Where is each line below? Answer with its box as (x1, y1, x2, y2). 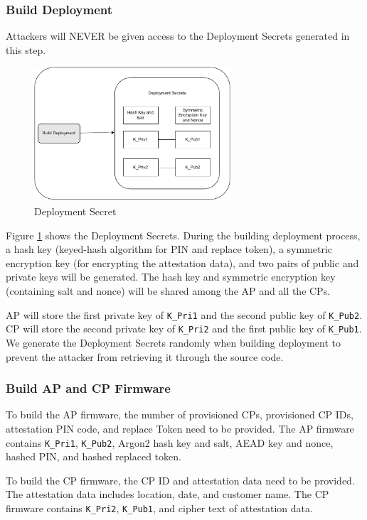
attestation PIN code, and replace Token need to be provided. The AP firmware (6, 421, 354, 435)
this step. (6, 42, 46, 57)
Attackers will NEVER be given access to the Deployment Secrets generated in (6, 28, 350, 43)
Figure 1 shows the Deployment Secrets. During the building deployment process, (6, 227, 361, 242)
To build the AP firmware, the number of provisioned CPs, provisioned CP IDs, (6, 407, 353, 422)
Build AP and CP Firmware (6, 379, 171, 397)
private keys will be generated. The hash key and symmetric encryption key (6, 269, 336, 284)
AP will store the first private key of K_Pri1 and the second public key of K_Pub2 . (6, 307, 363, 322)
